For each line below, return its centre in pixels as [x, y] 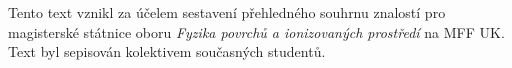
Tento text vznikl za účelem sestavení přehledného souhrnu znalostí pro [227, 12]
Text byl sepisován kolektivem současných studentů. [167, 51]
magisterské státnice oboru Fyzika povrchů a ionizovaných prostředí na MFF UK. [256, 31]
